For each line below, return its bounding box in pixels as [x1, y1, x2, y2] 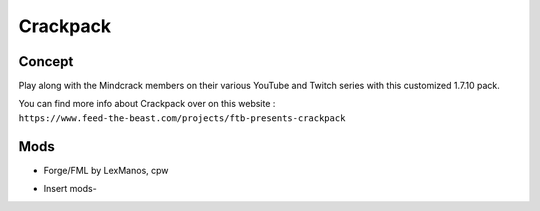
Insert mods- [43, 183, 97, 195]
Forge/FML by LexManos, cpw [43, 164, 169, 176]
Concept [18, 53, 74, 70]
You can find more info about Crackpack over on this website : [18, 98, 276, 110]
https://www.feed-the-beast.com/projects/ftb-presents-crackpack [18, 112, 346, 124]
